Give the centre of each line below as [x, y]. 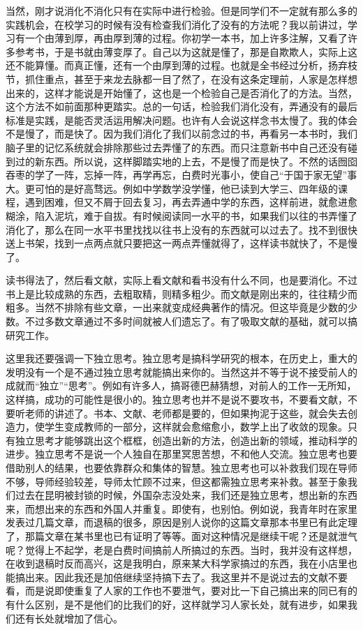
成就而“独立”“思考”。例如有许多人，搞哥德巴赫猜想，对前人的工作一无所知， [181, 385]
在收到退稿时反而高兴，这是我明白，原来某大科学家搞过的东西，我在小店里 [177, 563]
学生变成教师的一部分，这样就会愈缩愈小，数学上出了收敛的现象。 [196, 427]
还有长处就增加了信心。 [69, 618]
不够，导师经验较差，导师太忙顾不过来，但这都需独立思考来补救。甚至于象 [177, 481]
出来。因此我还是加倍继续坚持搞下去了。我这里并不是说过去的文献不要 [186, 577]
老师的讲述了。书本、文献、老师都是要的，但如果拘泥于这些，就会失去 [186, 413]
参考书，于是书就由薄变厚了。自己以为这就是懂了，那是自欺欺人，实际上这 [186, 51]
